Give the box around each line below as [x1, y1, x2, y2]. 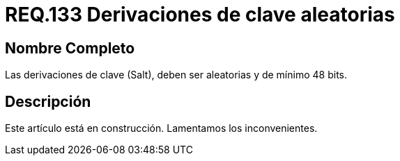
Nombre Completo [5, 39, 135, 57]
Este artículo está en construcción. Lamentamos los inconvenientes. [5, 122, 318, 135]
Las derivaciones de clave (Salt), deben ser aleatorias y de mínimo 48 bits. [5, 69, 347, 81]
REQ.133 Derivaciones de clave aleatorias [5, 3, 395, 26]
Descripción [5, 92, 91, 110]
